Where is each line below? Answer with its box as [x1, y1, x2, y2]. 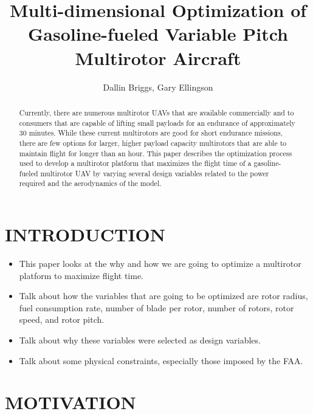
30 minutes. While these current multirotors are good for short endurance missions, [19, 128, 283, 138]
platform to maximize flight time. [19, 269, 144, 281]
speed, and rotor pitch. [19, 313, 105, 326]
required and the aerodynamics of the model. [19, 178, 162, 188]
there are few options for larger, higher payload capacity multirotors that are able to [19, 137, 287, 148]
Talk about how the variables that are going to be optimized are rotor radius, [19, 289, 308, 302]
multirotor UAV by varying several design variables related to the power [40, 168, 269, 178]
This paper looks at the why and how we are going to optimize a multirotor [19, 257, 301, 270]
